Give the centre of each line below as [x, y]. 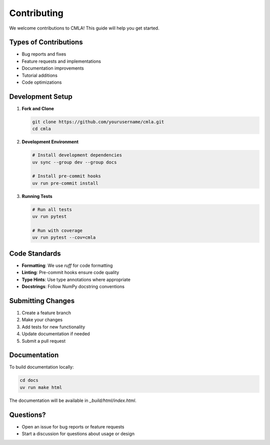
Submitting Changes [42, 301]
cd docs [29, 380]
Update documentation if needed [56, 334]
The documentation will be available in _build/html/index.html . [73, 400]
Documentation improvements [53, 68]
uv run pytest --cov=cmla [64, 238]
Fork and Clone [38, 108]
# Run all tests [52, 209]
